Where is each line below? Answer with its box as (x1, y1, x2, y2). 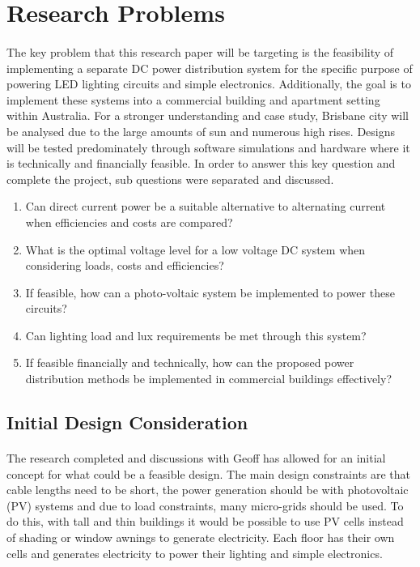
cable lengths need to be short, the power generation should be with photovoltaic (6, 481, 409, 498)
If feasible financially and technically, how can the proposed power (25, 354, 354, 371)
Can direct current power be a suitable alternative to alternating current (25, 198, 386, 215)
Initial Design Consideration (6, 410, 248, 435)
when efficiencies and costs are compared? (25, 213, 233, 230)
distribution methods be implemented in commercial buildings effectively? (25, 370, 392, 387)
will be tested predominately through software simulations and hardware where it (6, 139, 410, 156)
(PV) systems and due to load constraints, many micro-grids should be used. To (6, 497, 404, 514)
